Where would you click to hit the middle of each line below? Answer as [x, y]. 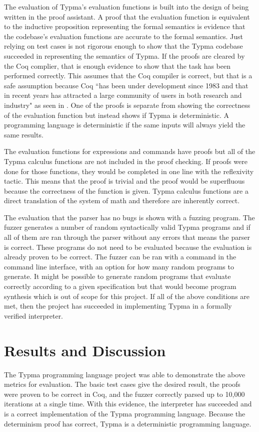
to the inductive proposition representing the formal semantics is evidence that [125, 26]
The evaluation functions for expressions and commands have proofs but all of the [130, 151]
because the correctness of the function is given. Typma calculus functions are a [126, 190]
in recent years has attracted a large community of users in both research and [123, 95]
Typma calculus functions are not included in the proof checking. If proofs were [126, 161]
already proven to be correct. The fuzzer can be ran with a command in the [120, 257]
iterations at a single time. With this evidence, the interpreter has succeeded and [128, 404]
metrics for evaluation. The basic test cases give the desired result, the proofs [122, 384]
